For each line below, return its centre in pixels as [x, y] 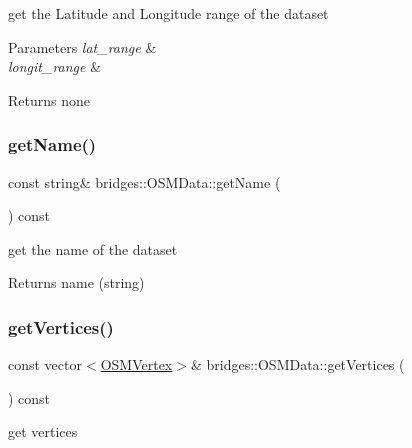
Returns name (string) [76, 282]
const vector [45, 364]
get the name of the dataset [93, 248]
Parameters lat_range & [82, 46]
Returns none [49, 99]
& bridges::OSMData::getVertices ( [297, 364]
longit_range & [55, 66]
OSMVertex [136, 364]
